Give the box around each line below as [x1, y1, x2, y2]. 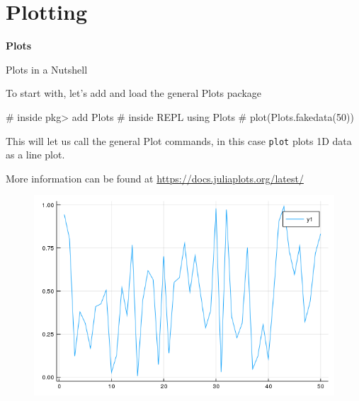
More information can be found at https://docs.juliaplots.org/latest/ [6, 170, 304, 185]
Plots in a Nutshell [6, 62, 88, 76]
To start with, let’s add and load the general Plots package [6, 86, 262, 100]
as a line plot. [6, 147, 65, 162]
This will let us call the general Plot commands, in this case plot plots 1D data [6, 133, 352, 148]
